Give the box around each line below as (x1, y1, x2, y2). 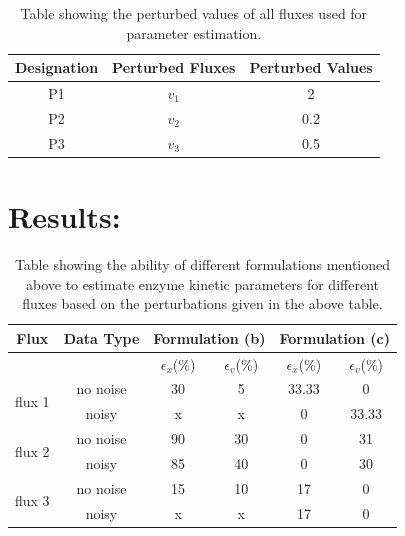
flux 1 (15, 390, 50, 411)
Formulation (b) (153, 327, 266, 348)
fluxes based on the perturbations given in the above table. (22, 293, 383, 314)
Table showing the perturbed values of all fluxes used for (20, 3, 368, 23)
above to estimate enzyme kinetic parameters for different (25, 273, 379, 294)
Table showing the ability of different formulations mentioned (14, 253, 391, 274)
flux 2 (15, 440, 50, 461)
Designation (15, 57, 99, 78)
